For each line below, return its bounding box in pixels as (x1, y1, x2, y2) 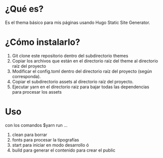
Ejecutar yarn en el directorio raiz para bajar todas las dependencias (12, 84, 149, 90)
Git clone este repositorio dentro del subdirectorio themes (12, 53, 128, 59)
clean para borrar (12, 132, 48, 138)
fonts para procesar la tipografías (12, 137, 79, 142)
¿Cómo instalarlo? (5, 37, 80, 48)
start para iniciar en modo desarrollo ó (12, 142, 89, 148)
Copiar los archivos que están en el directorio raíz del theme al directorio (12, 58, 158, 64)
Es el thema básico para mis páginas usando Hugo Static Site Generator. (5, 20, 150, 25)
